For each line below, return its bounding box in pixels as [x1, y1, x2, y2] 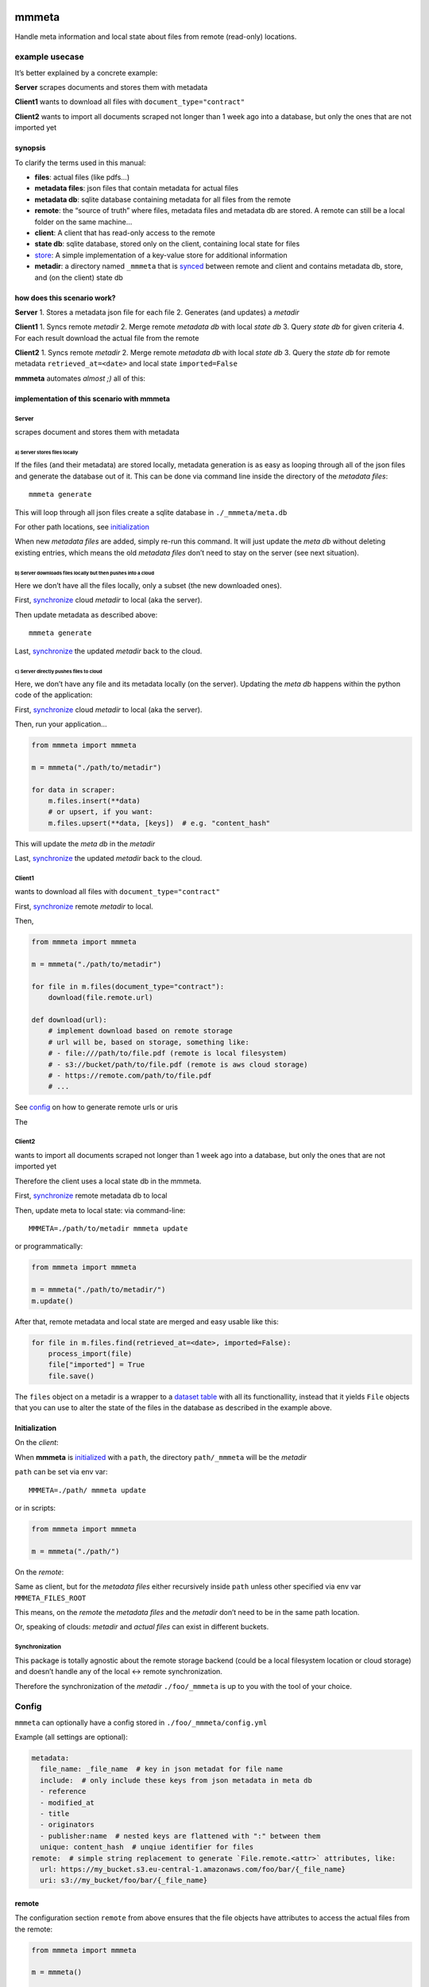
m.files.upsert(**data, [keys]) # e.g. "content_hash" [48, 819, 271, 827]
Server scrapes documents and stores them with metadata [14, 83, 208, 92]
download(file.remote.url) [48, 993, 154, 1002]
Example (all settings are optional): [14, 1733, 129, 1742]
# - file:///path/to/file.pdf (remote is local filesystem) [48, 1049, 288, 1058]
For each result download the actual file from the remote [14, 333, 199, 343]
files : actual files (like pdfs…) [34, 172, 130, 182]
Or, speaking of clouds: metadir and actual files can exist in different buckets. [14, 1622, 269, 1632]
